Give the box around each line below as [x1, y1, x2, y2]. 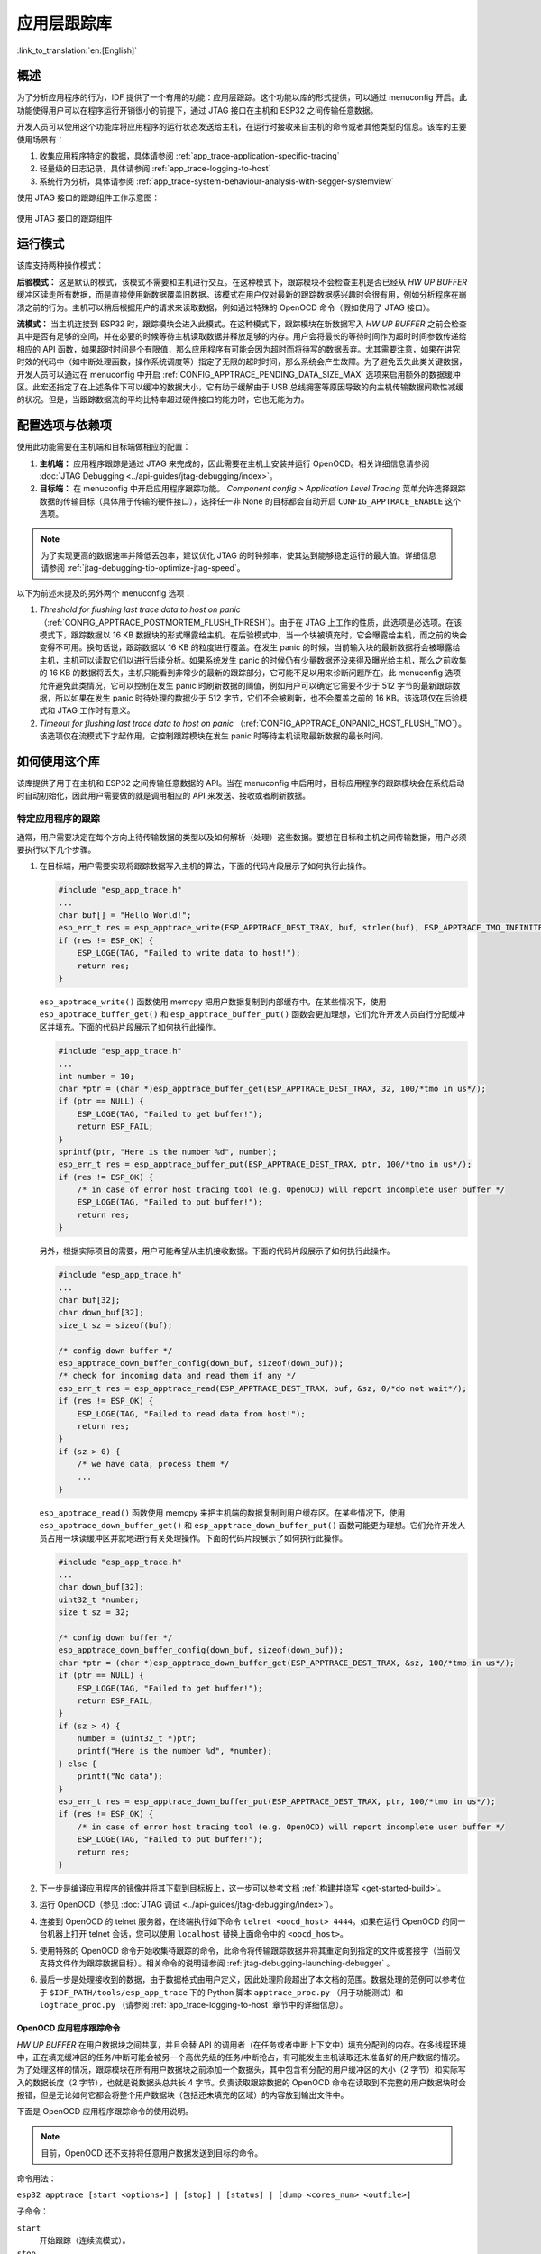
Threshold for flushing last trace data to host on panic [39, 604, 241, 615]
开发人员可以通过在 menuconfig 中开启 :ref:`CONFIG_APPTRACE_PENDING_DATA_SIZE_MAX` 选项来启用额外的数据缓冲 [16, 369, 461, 380]
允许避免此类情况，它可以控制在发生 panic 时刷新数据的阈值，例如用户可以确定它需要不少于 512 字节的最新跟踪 [39, 680, 453, 691]
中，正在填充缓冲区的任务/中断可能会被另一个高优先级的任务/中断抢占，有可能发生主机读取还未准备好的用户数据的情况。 [16, 2051, 465, 2062]
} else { [58, 1758, 97, 1769]
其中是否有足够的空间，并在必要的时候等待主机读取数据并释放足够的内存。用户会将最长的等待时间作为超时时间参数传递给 [16, 331, 467, 342]
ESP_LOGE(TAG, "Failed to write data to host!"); [77, 948, 301, 958]
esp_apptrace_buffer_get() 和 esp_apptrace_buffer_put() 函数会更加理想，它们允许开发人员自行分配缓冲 [39, 1009, 466, 1020]
